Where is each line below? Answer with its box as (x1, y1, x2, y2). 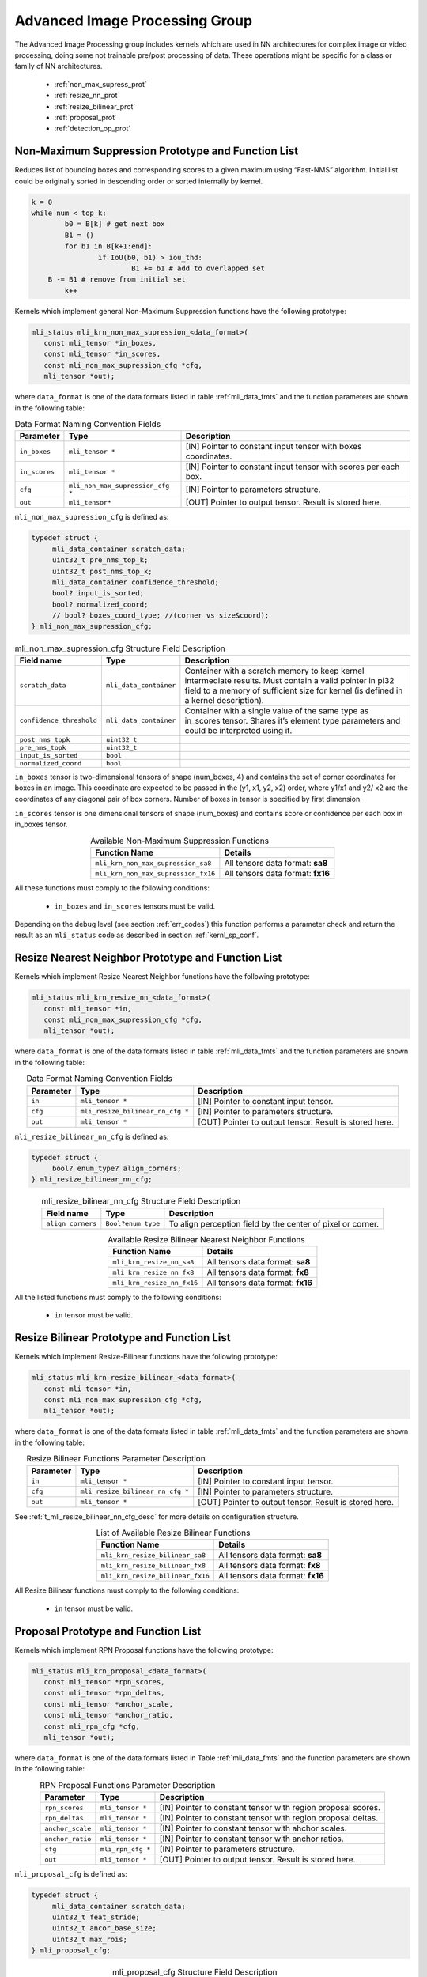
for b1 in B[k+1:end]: (64, 242, 153, 251)
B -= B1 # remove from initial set (47, 275, 186, 284)
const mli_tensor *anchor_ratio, (43, 1711, 174, 1720)
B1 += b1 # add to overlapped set (130, 263, 265, 273)
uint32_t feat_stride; (51, 1912, 140, 1922)
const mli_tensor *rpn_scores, (43, 1677, 165, 1687)
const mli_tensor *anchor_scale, (43, 1699, 174, 1708)
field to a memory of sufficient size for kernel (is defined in (184, 685, 403, 696)
